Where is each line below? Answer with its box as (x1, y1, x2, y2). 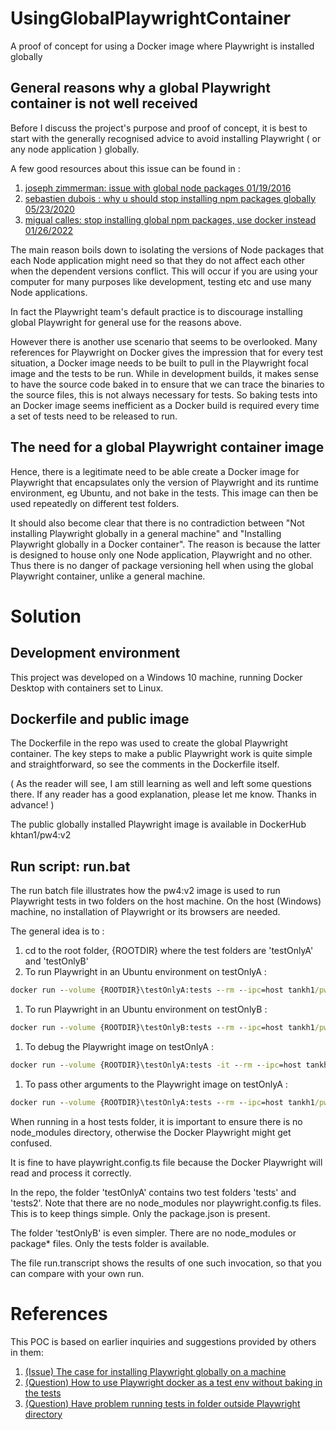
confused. (10, 1137, 53, 1149)
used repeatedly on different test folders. (10, 497, 180, 509)
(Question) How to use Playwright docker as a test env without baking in (24, 1376, 323, 1388)
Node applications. (10, 286, 88, 298)
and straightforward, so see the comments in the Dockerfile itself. (10, 758, 280, 771)
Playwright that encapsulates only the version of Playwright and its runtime (10, 476, 319, 488)
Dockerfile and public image (10, 710, 190, 727)
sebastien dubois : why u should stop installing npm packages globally (24, 192, 317, 204)
